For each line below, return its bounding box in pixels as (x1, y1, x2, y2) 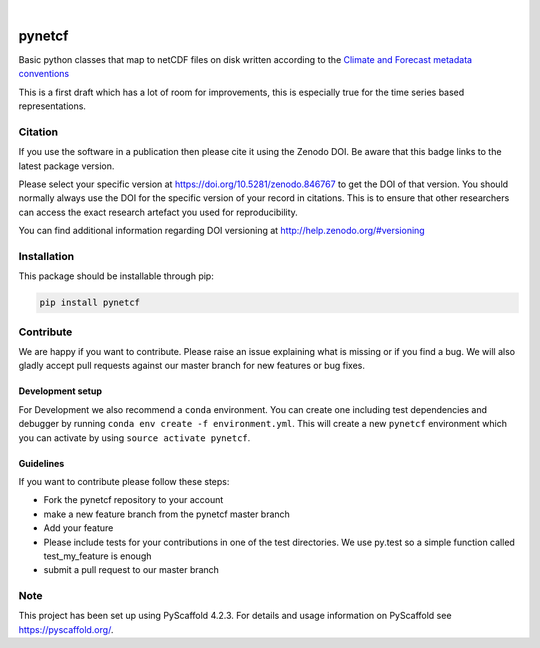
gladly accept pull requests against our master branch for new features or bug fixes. (18, 360, 365, 372)
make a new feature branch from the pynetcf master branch (43, 508, 290, 520)
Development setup (18, 385, 103, 397)
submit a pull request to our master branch (43, 564, 220, 576)
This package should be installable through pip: (18, 270, 214, 282)
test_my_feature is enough (43, 550, 152, 562)
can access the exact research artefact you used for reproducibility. (18, 206, 299, 218)
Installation (18, 249, 75, 263)
